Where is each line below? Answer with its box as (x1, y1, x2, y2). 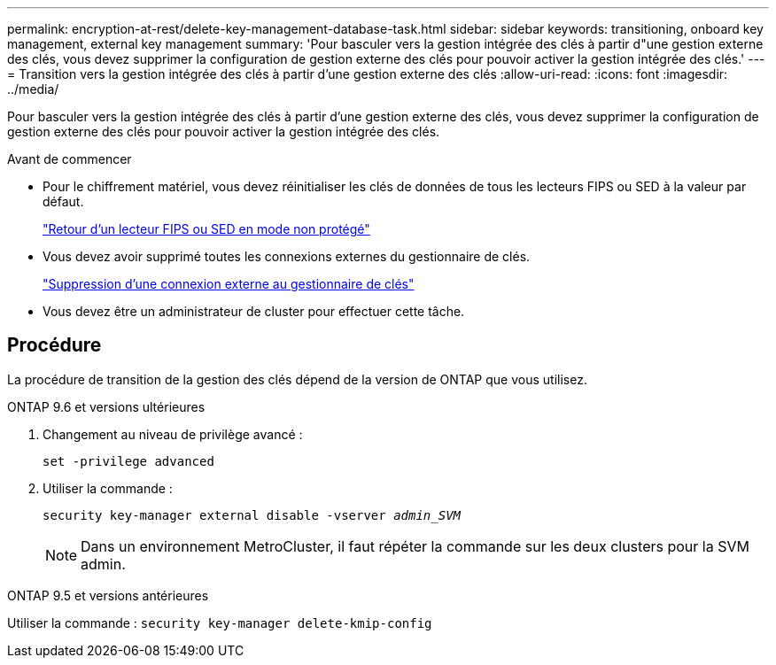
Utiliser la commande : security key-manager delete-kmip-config (7, 615, 432, 630)
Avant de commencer (7, 151, 132, 166)
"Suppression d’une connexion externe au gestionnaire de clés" (43, 276, 415, 291)
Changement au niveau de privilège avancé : (43, 426, 303, 442)
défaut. (43, 194, 84, 209)
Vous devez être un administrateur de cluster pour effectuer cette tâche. (43, 304, 465, 319)
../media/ (7, 81, 59, 97)
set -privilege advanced (43, 453, 214, 468)
